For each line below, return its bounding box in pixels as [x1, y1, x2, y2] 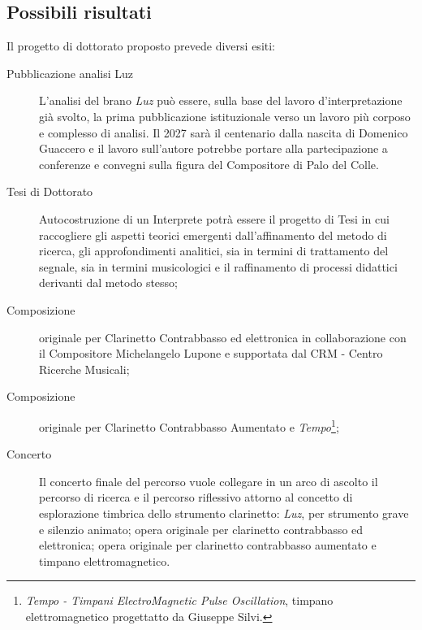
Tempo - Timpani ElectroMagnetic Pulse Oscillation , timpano [25, 592, 334, 609]
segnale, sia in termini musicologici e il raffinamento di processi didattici [39, 258, 398, 275]
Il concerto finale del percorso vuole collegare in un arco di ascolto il [39, 472, 378, 489]
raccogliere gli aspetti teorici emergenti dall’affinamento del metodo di [39, 226, 387, 243]
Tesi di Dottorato [6, 183, 93, 200]
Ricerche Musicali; [39, 360, 130, 377]
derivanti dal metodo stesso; [39, 274, 178, 291]
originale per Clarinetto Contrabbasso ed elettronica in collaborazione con [39, 328, 407, 345]
